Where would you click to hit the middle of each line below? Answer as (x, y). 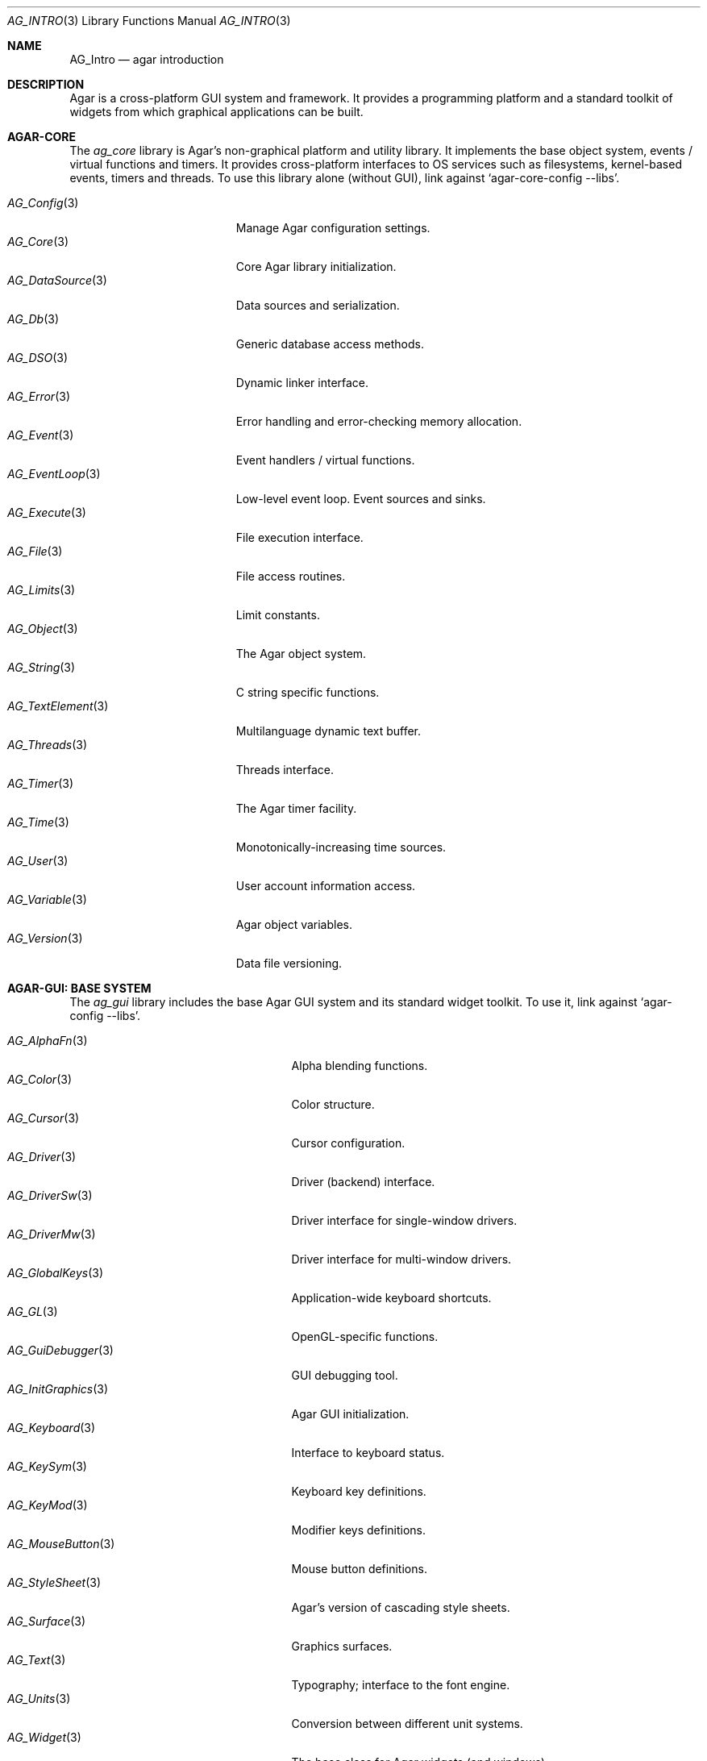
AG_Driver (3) (42, 1157)
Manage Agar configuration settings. (333, 228)
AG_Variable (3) (47, 899)
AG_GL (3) (33, 1311)
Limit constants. (278, 615)
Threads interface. (285, 770)
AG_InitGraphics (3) (58, 1389)
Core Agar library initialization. (316, 266)
